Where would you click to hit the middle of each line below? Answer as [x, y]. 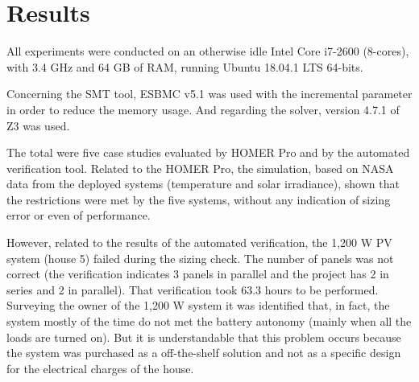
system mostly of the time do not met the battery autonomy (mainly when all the [209, 321]
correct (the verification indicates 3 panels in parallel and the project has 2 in [198, 274]
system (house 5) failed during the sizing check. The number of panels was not [200, 258]
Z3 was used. [38, 125]
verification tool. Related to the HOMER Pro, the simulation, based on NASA [200, 168]
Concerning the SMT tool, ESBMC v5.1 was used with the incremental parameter [209, 94]
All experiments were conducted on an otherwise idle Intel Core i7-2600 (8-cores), [208, 51]
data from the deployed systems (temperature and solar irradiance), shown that [203, 184]
